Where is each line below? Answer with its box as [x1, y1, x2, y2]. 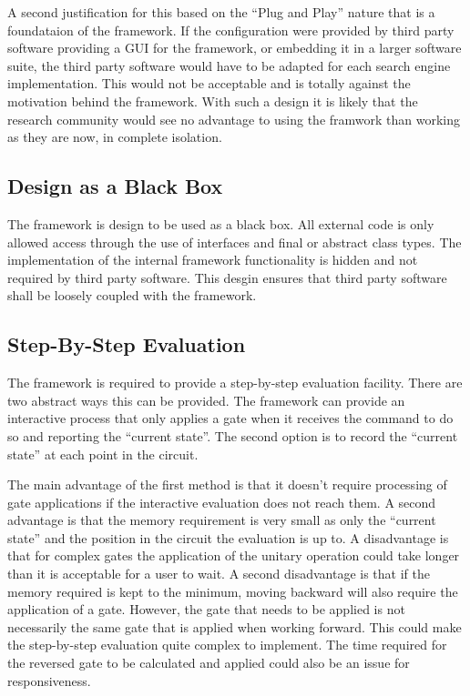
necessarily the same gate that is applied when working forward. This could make [7, 617, 462, 636]
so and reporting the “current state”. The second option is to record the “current [7, 426, 458, 445]
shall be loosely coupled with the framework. [7, 286, 257, 305]
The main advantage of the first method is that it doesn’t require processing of [7, 475, 447, 494]
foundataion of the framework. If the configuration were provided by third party [7, 20, 455, 39]
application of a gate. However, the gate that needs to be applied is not [7, 600, 405, 619]
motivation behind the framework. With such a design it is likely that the [7, 91, 418, 110]
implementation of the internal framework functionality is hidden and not [7, 250, 418, 269]
